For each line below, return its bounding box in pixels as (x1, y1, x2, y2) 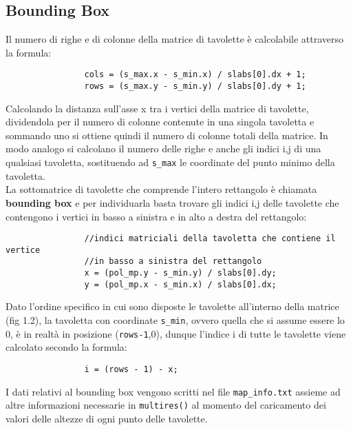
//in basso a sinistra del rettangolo (84, 256, 262, 267)
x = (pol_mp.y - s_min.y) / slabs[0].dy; (84, 268, 277, 278)
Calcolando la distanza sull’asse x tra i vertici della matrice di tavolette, (6, 101, 309, 115)
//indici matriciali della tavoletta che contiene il (84, 234, 336, 244)
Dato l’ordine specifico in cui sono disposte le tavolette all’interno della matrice (6, 299, 339, 314)
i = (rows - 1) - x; (84, 364, 178, 374)
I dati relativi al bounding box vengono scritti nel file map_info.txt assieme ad (6, 384, 341, 398)
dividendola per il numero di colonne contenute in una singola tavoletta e (6, 114, 315, 129)
